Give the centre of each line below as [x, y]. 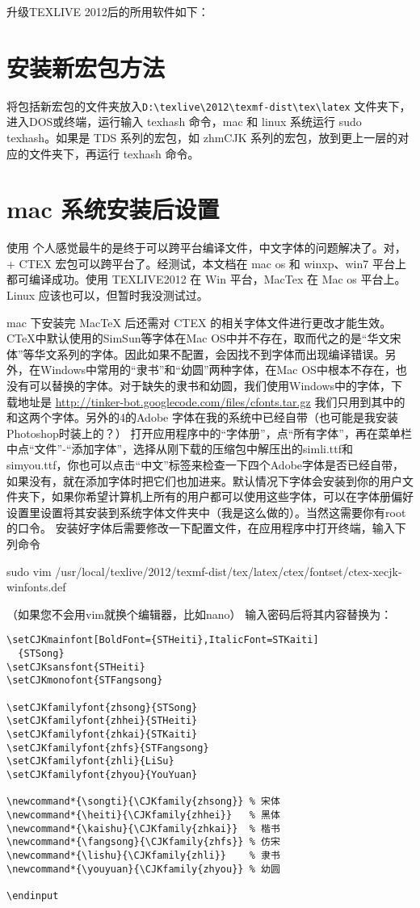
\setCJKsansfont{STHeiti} [76, 667]
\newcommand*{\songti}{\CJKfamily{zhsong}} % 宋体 [143, 802]
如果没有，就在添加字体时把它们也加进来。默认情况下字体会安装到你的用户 [204, 480]
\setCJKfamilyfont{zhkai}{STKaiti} [102, 734]
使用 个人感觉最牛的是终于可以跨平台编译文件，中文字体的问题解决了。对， [206, 248]
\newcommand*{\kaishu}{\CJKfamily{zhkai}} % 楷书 [143, 828]
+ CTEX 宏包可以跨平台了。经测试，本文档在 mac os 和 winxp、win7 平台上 [206, 263]
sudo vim [29, 571]
